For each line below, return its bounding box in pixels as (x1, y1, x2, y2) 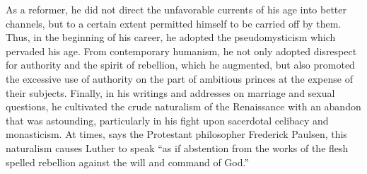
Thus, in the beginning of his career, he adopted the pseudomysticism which (6, 30, 336, 45)
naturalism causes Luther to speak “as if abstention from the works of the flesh (6, 140, 349, 155)
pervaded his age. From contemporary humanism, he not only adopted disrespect (6, 43, 357, 58)
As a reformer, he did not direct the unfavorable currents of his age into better (6, 2, 346, 16)
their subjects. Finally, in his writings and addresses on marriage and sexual (6, 85, 335, 100)
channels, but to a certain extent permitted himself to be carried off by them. (6, 16, 342, 30)
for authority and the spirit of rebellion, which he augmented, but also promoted (6, 57, 355, 72)
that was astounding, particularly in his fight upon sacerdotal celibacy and (6, 112, 329, 127)
